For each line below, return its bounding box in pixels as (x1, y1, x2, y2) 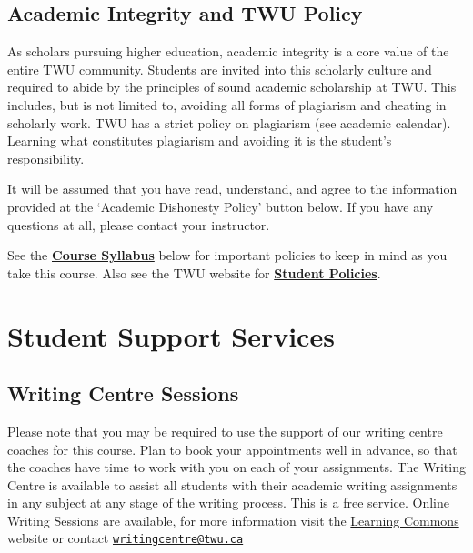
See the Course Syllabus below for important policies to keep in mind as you (7, 246, 448, 265)
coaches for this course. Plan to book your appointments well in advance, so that (7, 439, 458, 458)
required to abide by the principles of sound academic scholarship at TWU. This (7, 77, 457, 96)
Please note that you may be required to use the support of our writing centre (7, 421, 443, 440)
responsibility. (7, 148, 85, 167)
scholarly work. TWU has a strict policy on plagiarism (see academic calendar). (7, 113, 451, 132)
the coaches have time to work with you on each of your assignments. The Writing (7, 457, 466, 477)
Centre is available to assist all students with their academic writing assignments (7, 475, 458, 494)
